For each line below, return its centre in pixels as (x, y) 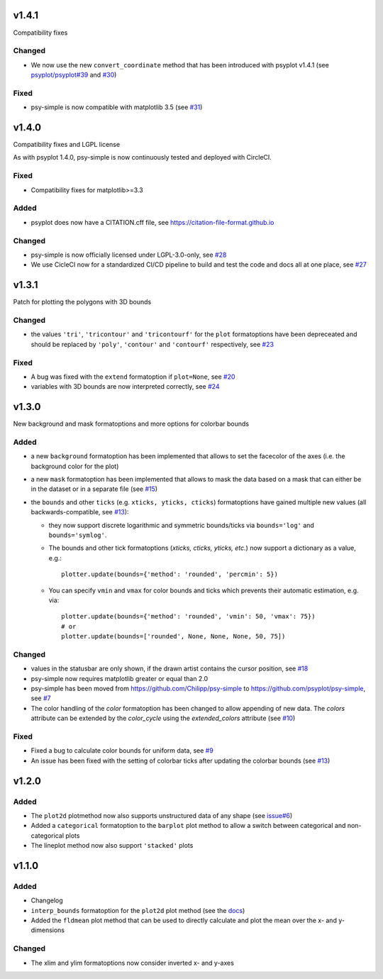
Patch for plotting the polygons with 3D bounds (82, 302)
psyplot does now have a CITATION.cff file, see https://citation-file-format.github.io (152, 222)
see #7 (41, 698)
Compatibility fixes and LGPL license (67, 145)
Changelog (47, 900)
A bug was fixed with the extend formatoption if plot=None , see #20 (133, 377)
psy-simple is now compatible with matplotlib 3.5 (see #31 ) (117, 107)
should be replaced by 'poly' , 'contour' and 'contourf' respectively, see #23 (152, 344)
